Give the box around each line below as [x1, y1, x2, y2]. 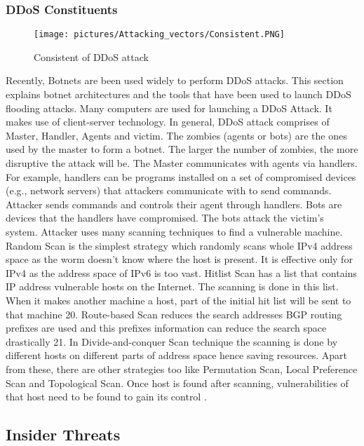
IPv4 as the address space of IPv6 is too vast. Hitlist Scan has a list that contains [6, 265, 357, 280]
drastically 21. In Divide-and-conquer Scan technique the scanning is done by [6, 334, 338, 349]
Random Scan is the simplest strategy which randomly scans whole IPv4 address [6, 238, 353, 252]
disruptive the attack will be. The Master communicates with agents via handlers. [6, 156, 358, 170]
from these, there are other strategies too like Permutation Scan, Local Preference [6, 361, 358, 376]
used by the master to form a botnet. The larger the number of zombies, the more [6, 142, 358, 156]
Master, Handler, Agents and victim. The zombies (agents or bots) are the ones [6, 128, 347, 142]
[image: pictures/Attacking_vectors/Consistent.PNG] [34, 29, 285, 40]
